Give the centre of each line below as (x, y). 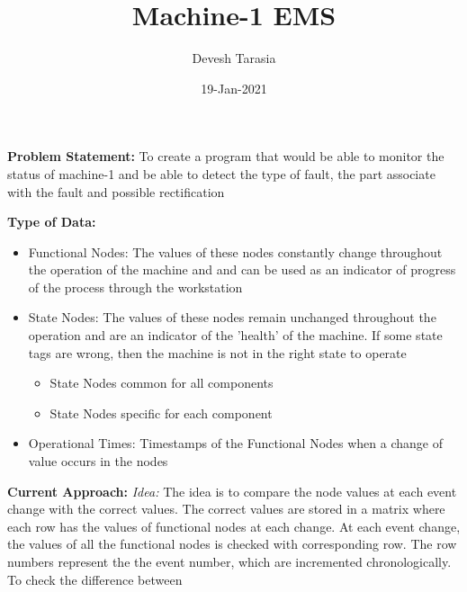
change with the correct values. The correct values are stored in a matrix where (226, 509)
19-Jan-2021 (234, 88)
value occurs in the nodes (98, 461)
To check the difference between (95, 579)
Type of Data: (52, 222)
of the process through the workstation (135, 287)
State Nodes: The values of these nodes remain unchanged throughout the (232, 317)
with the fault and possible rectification (116, 191)
